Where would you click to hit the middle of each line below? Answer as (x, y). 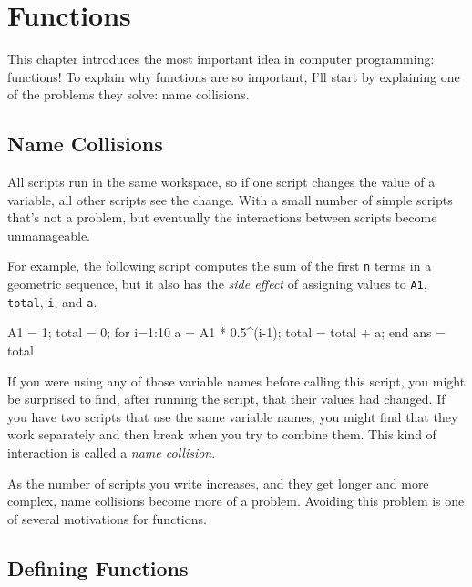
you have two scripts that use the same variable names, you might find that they (233, 416)
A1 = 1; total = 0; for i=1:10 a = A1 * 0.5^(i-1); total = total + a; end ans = (227, 332)
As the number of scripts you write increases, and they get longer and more (218, 483)
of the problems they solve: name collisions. (128, 94)
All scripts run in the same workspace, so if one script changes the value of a (221, 182)
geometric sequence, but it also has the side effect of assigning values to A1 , (217, 284)
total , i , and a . (52, 301)
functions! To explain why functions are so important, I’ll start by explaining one (234, 76)
